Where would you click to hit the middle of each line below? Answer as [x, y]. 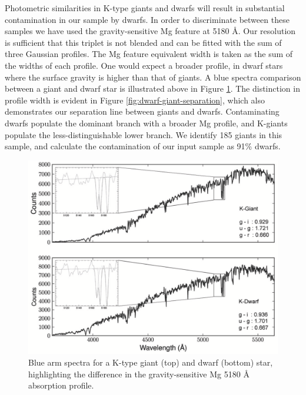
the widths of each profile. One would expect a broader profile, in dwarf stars [144, 65]
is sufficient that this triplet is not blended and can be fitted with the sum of [143, 42]
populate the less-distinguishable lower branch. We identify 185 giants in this [144, 134]
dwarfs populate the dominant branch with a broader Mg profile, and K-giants [146, 123]
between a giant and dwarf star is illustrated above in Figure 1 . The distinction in [152, 88]
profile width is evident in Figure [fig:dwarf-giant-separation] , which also [135, 100]
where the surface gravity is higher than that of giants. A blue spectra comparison [153, 77]
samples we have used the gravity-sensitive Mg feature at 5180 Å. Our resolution [150, 31]
